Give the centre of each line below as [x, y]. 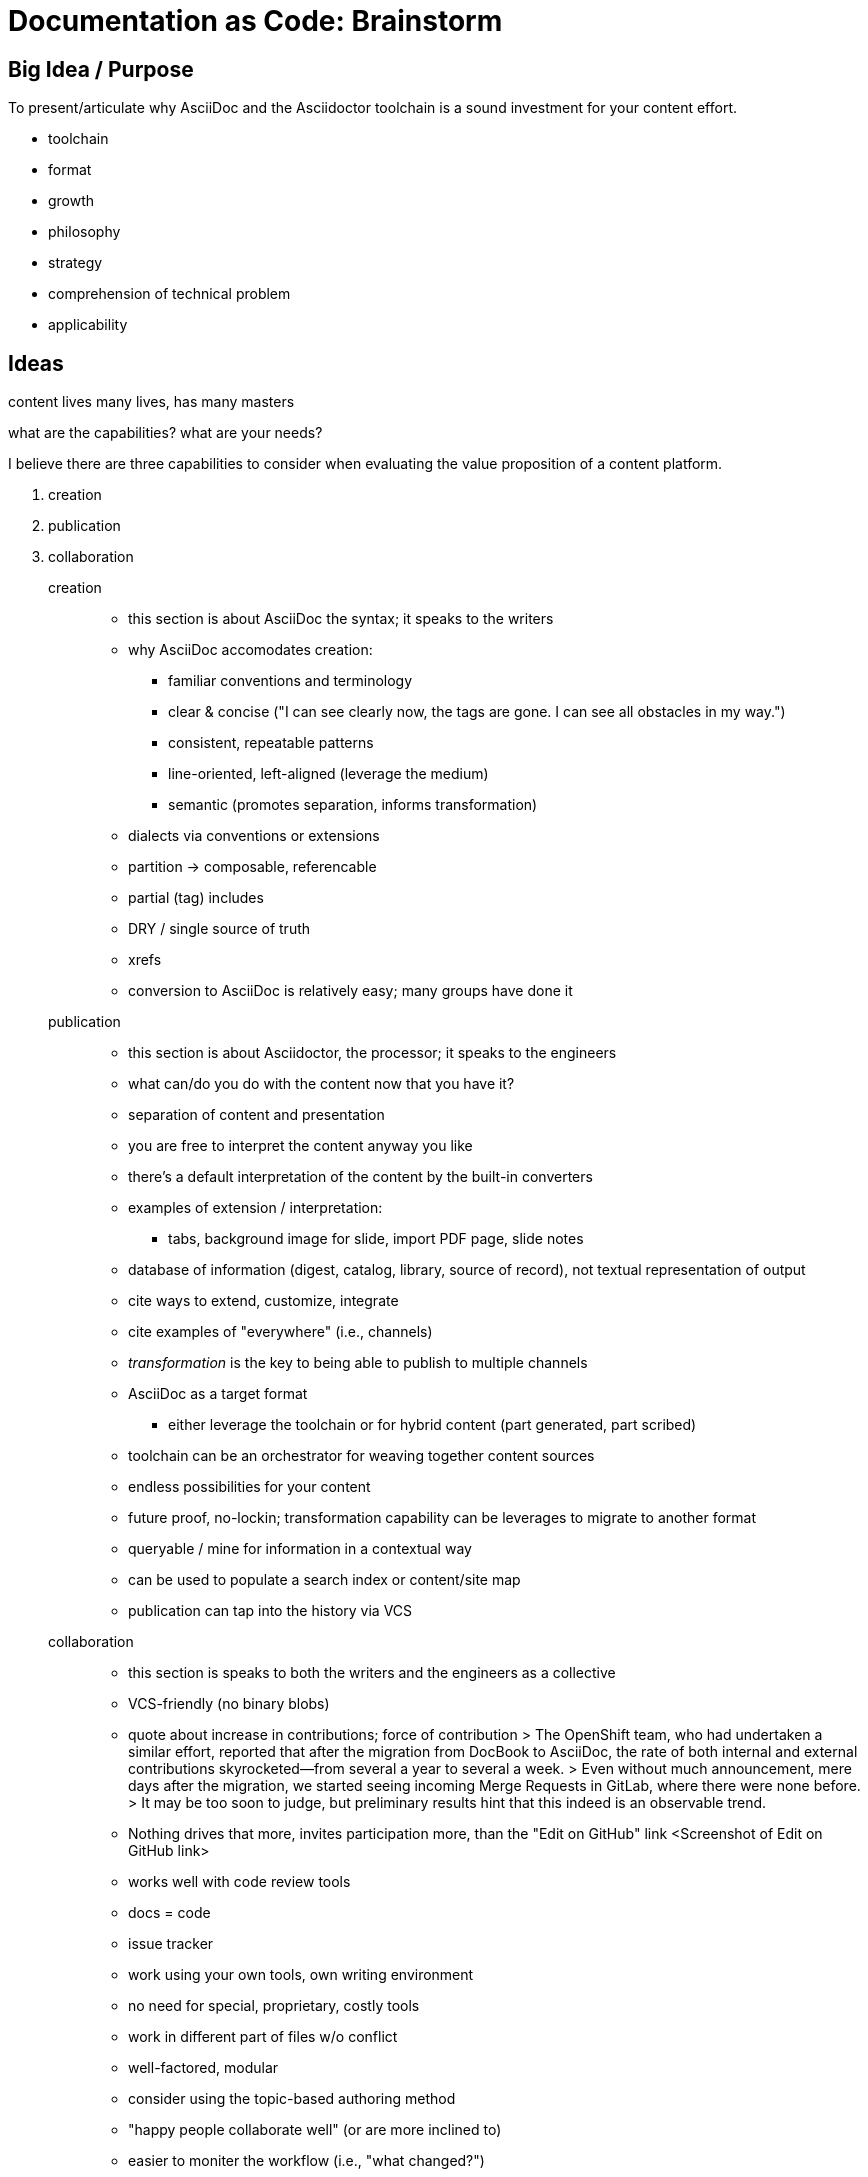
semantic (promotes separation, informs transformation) [353, 805]
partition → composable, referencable [252, 867]
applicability [88, 325]
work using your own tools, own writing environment [301, 1975]
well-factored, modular [203, 2068]
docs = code [169, 1913]
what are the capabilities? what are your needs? [165, 433]
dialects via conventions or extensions [254, 836]
